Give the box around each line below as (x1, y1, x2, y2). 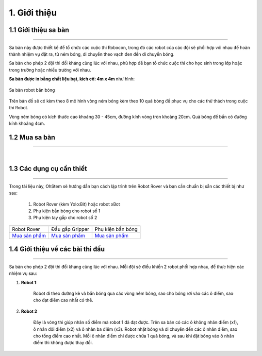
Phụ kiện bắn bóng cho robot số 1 (33, 208, 100, 214)
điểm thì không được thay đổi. (33, 340, 93, 346)
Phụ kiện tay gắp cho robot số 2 (33, 215, 97, 220)
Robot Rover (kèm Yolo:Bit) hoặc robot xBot (33, 201, 120, 207)
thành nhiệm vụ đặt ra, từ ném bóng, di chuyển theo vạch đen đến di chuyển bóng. (9, 51, 175, 57)
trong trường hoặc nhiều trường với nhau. (9, 67, 92, 73)
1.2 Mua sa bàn (9, 133, 55, 141)
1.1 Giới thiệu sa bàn (9, 26, 69, 34)
